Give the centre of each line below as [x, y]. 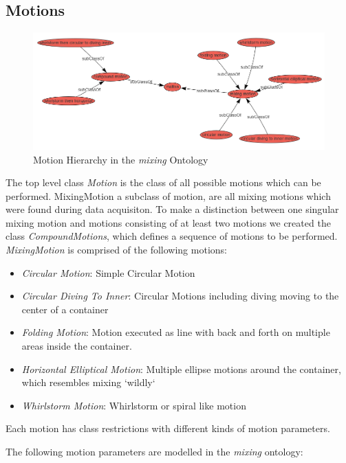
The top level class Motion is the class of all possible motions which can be [163, 182]
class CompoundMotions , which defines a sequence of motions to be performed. [172, 236]
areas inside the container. [77, 346]
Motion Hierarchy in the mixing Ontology [121, 159]
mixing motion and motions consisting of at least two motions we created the [168, 222]
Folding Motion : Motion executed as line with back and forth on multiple [176, 332]
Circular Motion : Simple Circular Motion [108, 272]
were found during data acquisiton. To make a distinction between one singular [172, 209]
